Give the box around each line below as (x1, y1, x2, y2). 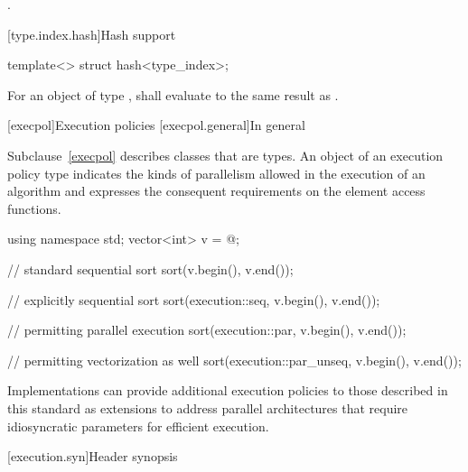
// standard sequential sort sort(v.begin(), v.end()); (7, 259, 294, 278)
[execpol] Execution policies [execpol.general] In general (7, 116, 305, 134)
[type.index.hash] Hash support (7, 24, 176, 43)
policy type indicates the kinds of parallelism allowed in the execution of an (7, 163, 426, 182)
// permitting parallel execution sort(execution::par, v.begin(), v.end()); (7, 320, 407, 339)
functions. (7, 199, 61, 217)
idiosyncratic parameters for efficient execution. (7, 416, 269, 435)
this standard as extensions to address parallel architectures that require (7, 398, 408, 417)
